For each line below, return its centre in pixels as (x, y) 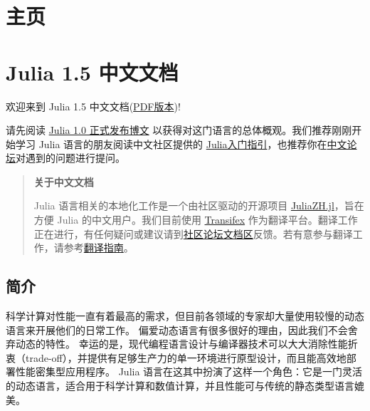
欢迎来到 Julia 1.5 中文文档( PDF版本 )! (93, 106)
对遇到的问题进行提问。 (70, 158)
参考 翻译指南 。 (99, 248)
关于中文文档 (64, 181)
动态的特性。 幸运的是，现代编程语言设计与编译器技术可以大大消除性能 (181, 344)
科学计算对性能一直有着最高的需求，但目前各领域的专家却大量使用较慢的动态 (185, 316)
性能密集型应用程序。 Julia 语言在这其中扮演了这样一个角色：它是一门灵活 (189, 371)
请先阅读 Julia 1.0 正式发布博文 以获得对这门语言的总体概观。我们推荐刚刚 (179, 130)
